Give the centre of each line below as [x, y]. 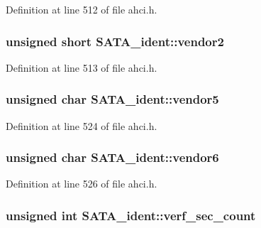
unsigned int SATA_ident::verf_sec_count [131, 215]
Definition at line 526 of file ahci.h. [82, 184]
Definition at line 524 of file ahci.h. [82, 125]
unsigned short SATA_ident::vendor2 [115, 41]
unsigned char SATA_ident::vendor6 [112, 157]
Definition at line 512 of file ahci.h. [82, 9]
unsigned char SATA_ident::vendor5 [112, 99]
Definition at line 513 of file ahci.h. [82, 67]
